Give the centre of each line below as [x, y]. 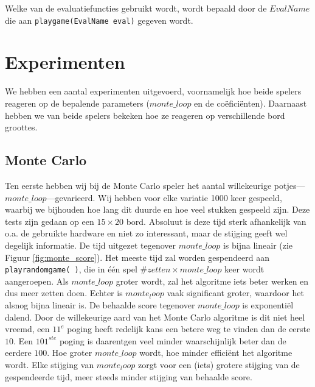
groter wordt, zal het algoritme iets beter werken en [212, 281]
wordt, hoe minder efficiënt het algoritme [216, 353]
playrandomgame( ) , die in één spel [71, 269]
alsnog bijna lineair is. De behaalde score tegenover [100, 304]
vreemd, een [27, 329]
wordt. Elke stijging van [50, 364]
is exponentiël [268, 304]
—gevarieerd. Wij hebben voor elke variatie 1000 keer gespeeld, [164, 197]
